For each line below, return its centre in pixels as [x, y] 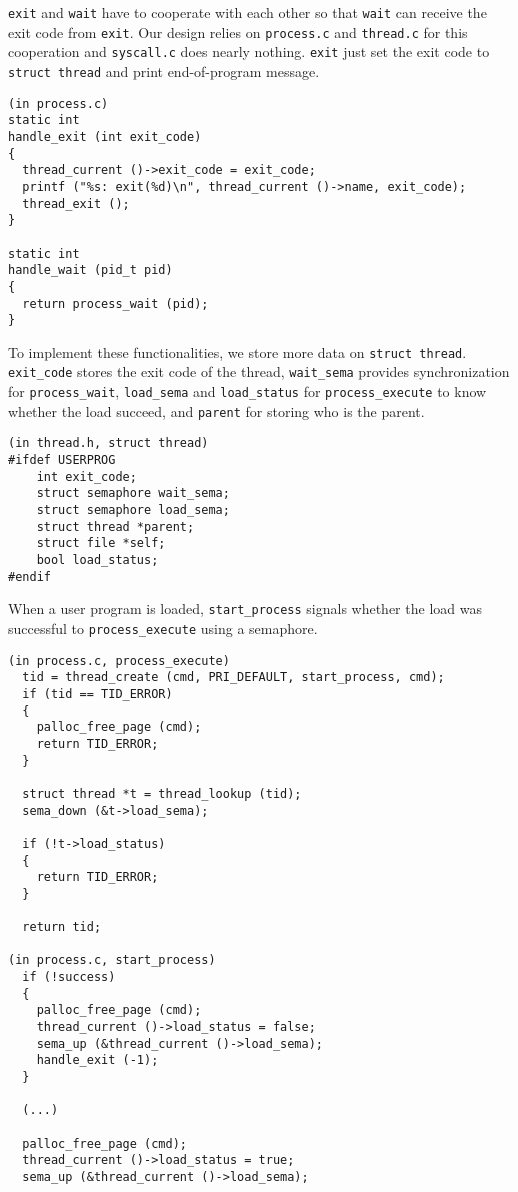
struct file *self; [101, 543]
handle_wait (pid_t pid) [90, 270]
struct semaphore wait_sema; [133, 493]
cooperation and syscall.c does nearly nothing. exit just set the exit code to [249, 51]
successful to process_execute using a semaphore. [163, 628]
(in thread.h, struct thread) [108, 443]
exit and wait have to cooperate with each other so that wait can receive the [247, 12]
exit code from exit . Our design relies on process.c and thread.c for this [238, 31]
